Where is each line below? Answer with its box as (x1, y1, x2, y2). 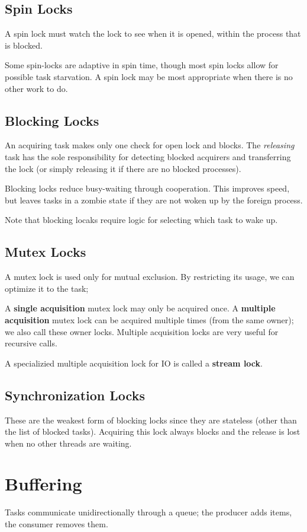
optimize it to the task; (5, 282, 89, 294)
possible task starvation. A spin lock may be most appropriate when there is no (5, 70, 293, 82)
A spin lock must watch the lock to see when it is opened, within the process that (5, 27, 301, 40)
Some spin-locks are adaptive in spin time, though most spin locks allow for (5, 59, 279, 71)
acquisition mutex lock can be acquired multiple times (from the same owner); (5, 313, 294, 326)
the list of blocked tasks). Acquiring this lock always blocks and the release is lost (5, 425, 300, 438)
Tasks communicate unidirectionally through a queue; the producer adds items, (5, 506, 292, 518)
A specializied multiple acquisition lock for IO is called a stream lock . (5, 356, 263, 369)
